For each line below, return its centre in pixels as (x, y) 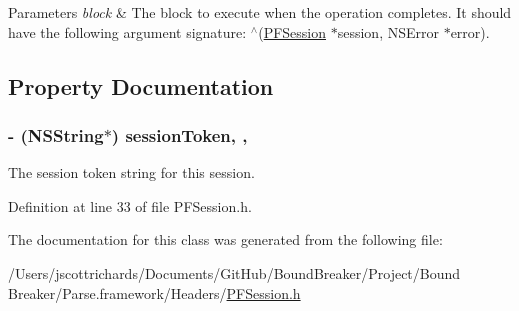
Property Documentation (141, 85)
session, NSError (388, 31)
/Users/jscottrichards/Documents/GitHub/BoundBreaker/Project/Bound (234, 272)
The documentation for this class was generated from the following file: (225, 239)
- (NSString (56, 134)
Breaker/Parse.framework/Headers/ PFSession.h (154, 292)
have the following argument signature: (127, 31)
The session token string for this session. (131, 172)
